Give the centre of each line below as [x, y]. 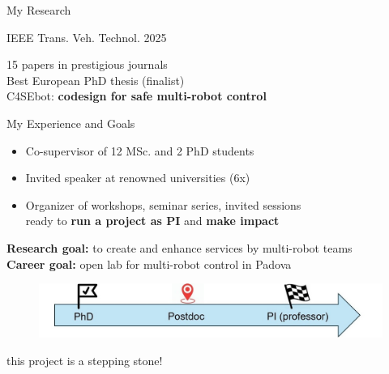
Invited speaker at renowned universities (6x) [138, 178]
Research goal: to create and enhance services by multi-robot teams [180, 247]
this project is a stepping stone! [85, 360]
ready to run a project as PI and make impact [152, 221]
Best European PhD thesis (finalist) [96, 80]
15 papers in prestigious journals [87, 64]
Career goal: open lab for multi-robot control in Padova [149, 263]
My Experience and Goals [71, 123]
